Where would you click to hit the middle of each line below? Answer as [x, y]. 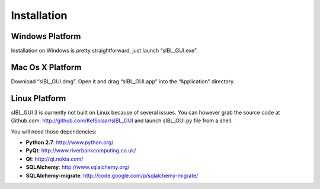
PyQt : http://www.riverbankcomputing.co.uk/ [81, 151]
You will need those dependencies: [54, 131]
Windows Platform [46, 36]
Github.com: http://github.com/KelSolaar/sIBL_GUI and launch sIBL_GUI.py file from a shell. [122, 120]
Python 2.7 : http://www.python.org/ [70, 142]
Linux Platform [39, 98]
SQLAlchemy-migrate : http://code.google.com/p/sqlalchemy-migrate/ [112, 175]
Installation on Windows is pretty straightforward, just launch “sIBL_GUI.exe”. [104, 51]
